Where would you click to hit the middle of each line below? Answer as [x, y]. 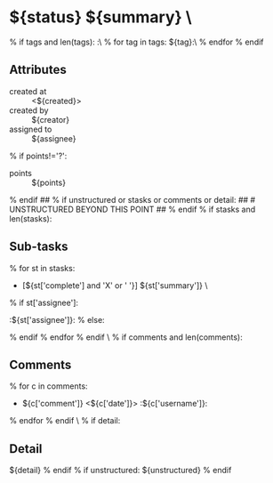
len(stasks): [31, 218]
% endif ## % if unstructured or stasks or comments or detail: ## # [132, 199]
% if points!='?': [38, 156]
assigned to [31, 129]
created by [29, 110]
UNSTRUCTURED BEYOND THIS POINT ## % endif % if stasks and [132, 209]
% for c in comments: [48, 386]
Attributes [38, 70]
